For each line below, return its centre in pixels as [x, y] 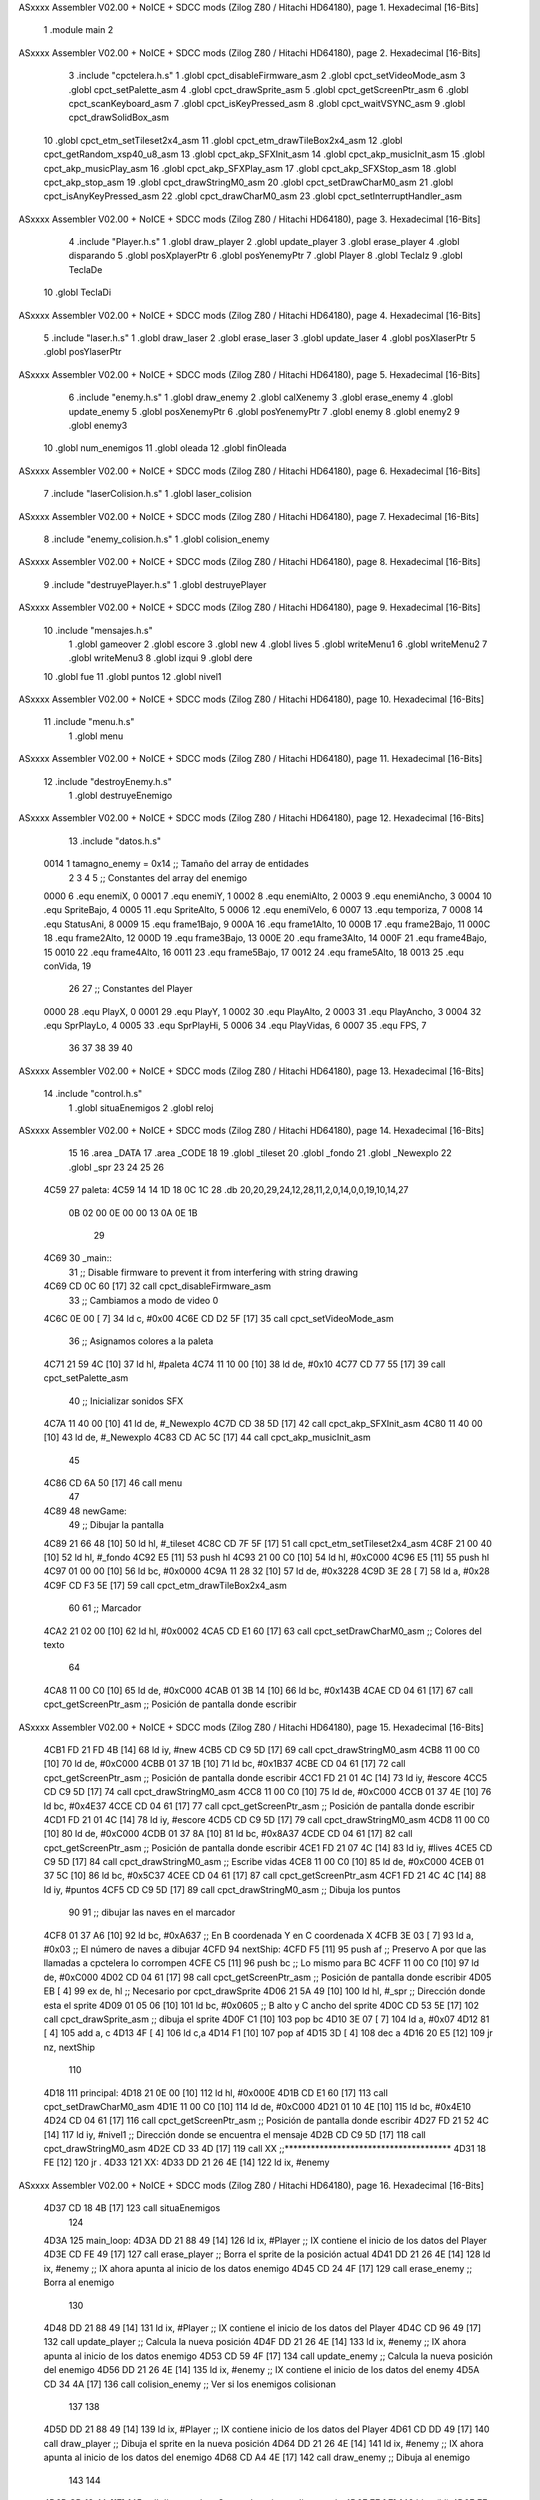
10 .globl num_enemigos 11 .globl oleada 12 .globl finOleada [165, 448]
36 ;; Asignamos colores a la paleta [141, 1341]
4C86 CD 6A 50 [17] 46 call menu [113, 1483]
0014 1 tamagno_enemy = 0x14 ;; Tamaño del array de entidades [176, 864]
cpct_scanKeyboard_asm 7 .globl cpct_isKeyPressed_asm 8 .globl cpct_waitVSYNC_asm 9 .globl [267, 103]
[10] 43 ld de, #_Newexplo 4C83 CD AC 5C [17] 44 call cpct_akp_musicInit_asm [207, 1437]
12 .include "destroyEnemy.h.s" [107, 781]
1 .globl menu [96, 736]
